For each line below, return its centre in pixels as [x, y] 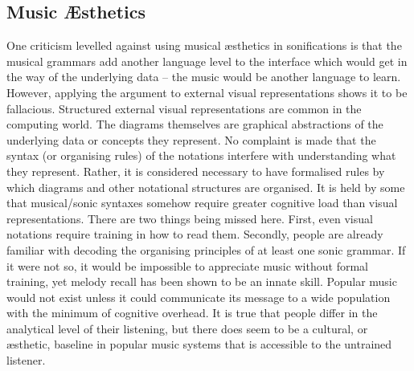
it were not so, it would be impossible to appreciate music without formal [187, 265]
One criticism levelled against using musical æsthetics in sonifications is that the [204, 45]
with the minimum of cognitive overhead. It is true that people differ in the [192, 313]
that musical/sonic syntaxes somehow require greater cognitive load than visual [202, 203]
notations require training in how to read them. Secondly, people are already [195, 234]
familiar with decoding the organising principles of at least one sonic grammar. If [206, 249]
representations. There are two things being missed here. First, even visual [190, 218]
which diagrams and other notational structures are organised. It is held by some [206, 187]
